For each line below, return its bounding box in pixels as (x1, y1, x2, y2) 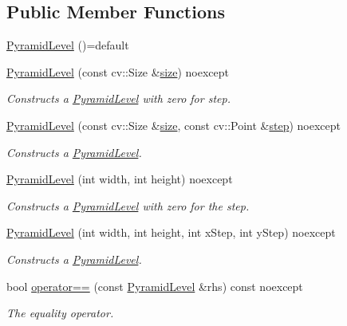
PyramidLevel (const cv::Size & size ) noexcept (6, 63, 230, 80)
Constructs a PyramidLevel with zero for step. (6, 90, 231, 107)
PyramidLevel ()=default (6, 37, 129, 53)
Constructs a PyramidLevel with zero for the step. (6, 197, 250, 214)
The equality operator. (6, 304, 114, 321)
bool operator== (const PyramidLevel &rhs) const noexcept (6, 277, 303, 294)
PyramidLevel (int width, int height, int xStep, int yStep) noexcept (6, 224, 336, 241)
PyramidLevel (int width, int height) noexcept (6, 171, 233, 187)
